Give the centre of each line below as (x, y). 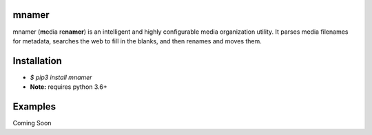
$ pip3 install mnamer (61, 77)
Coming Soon (32, 123)
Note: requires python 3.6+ (69, 87)
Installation (37, 61)
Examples (34, 107)
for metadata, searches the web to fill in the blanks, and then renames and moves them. (137, 41)
